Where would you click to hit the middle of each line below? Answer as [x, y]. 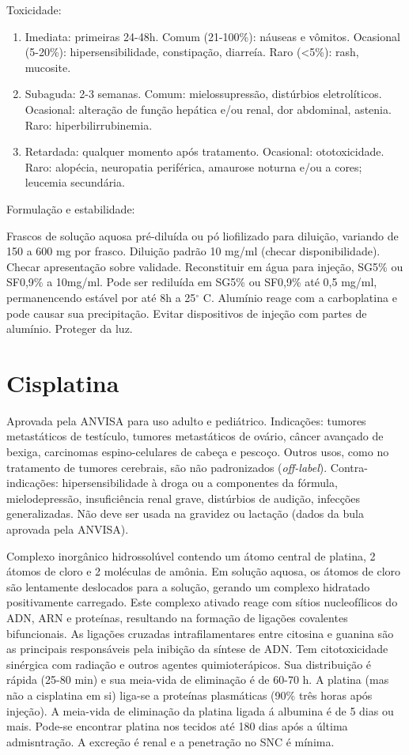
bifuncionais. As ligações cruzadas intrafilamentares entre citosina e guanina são [200, 633]
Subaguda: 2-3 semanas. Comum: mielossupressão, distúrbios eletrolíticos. [203, 94]
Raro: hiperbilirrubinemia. [89, 125]
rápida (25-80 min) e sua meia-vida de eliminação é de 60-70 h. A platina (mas [198, 679]
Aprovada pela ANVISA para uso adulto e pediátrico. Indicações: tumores [186, 420]
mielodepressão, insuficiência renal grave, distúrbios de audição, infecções [184, 498]
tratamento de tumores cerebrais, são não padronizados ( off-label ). [167, 467]
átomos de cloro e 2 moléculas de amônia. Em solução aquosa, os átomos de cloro [204, 571]
